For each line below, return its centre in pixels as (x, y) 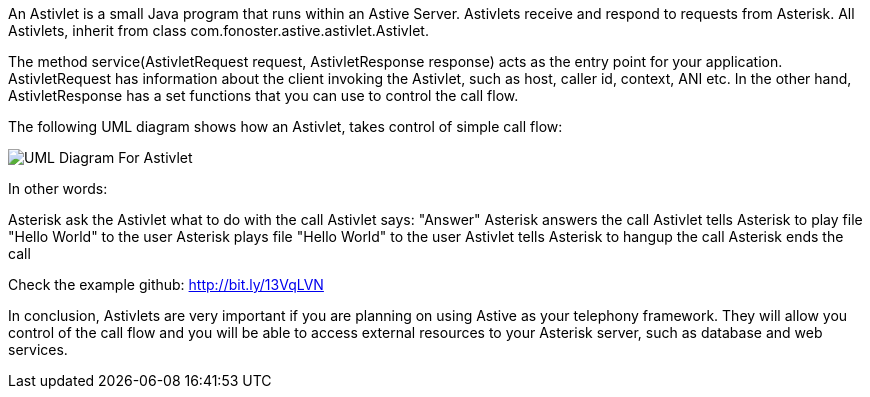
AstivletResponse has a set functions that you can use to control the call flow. (263, 95)
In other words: (58, 188)
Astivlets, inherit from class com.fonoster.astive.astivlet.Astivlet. (218, 30)
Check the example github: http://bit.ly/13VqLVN (166, 284)
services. (38, 349)
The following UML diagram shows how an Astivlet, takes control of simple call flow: (285, 126)
